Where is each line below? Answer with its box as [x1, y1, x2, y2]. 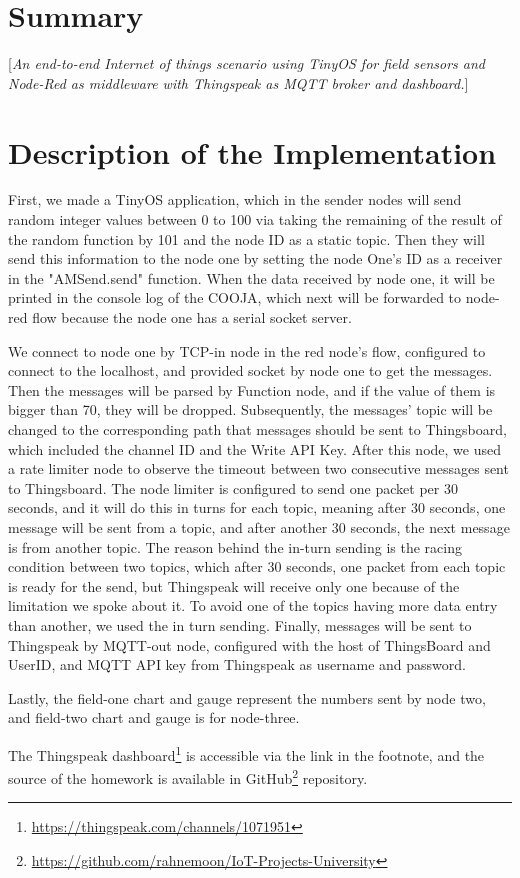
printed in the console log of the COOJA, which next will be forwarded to [8, 287, 462, 308]
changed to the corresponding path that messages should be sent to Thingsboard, [8, 418, 507, 439]
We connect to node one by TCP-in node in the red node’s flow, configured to [8, 340, 486, 361]
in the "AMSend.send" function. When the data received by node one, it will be [8, 267, 495, 288]
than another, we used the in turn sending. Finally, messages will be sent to [8, 614, 472, 635]
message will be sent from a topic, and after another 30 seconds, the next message [8, 516, 510, 537]
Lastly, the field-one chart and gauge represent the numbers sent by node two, [8, 687, 486, 708]
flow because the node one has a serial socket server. [32, 307, 352, 327]
